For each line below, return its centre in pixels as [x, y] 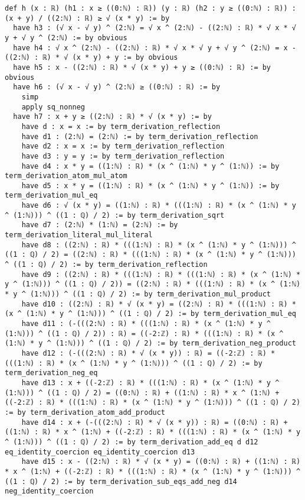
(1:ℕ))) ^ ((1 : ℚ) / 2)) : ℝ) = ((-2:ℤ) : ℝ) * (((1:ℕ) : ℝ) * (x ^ [144, 333]
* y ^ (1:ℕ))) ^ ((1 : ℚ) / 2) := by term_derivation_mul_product [138, 294]
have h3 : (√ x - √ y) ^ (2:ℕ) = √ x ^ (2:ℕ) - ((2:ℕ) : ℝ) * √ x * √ [155, 28]
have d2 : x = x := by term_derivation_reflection [123, 146]
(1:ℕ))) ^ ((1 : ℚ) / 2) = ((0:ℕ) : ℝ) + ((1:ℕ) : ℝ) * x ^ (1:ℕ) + [142, 393]
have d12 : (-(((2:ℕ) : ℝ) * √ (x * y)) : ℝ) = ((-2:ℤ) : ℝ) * [148, 353]
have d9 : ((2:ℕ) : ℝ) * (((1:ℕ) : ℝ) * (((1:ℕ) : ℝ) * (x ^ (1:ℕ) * [161, 274]
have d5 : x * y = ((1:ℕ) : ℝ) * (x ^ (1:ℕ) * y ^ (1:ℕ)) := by [150, 186]
